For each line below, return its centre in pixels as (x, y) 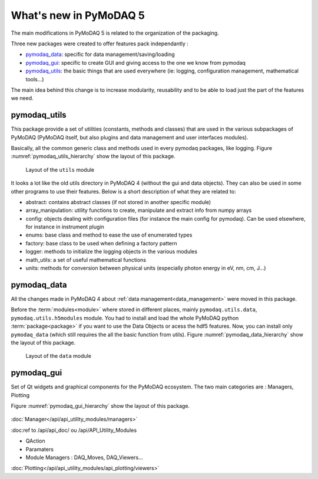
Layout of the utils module (60, 169)
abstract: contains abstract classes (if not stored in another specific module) (118, 202)
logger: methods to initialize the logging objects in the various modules (111, 252)
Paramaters (40, 449)
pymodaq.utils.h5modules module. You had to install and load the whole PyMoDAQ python (125, 318)
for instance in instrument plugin (65, 227)
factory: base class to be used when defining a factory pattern (101, 243)
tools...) (35, 79)
